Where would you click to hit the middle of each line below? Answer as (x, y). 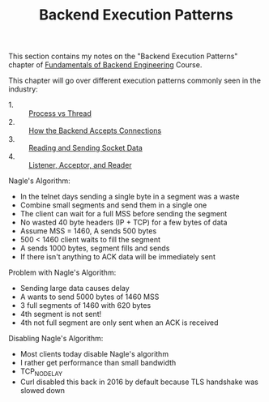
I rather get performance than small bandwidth (98, 363)
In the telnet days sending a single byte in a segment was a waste (130, 197)
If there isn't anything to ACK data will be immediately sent (118, 257)
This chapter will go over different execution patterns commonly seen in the (135, 81)
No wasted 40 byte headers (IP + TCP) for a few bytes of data (124, 222)
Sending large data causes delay (75, 289)
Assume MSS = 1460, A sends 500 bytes (88, 231)
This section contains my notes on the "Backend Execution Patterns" (123, 56)
